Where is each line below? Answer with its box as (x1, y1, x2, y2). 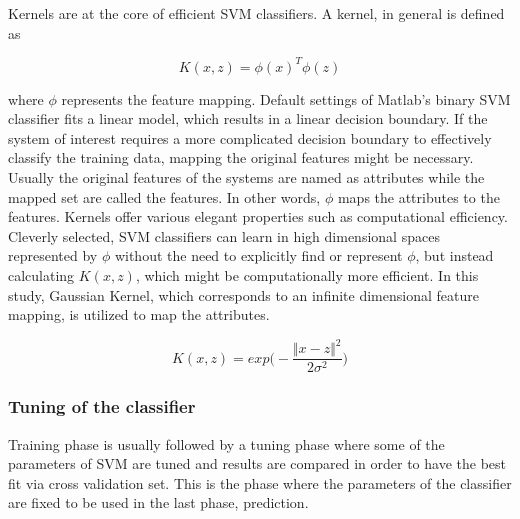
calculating (8, 265, 75, 286)
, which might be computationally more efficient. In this (135, 265, 479, 286)
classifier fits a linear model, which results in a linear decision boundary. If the (8, 108, 488, 129)
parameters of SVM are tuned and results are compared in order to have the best (8, 453, 506, 474)
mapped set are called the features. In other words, (8, 186, 321, 207)
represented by (8, 245, 98, 266)
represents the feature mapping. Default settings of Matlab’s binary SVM (61, 88, 511, 109)
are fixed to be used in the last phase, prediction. (8, 492, 309, 513)
